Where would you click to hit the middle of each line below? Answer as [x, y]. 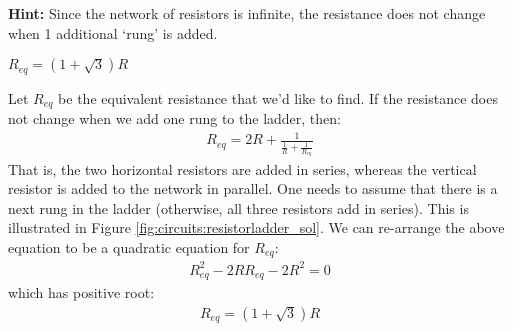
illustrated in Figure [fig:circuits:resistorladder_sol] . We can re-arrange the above [256, 227]
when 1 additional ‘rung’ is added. [113, 32]
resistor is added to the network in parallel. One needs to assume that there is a [253, 188]
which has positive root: [81, 292]
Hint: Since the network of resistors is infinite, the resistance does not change [247, 13]
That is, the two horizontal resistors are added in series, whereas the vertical [242, 168]
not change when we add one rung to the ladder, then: [174, 118]
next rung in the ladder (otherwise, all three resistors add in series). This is [238, 207]
